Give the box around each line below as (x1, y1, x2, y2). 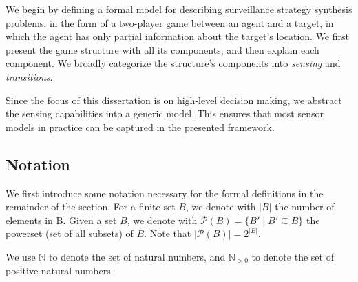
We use (6, 249, 36, 263)
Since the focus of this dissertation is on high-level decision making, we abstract (6, 92, 342, 107)
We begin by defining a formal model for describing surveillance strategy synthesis (6, 2, 352, 16)
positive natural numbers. (6, 263, 114, 277)
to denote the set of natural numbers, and (49, 249, 226, 263)
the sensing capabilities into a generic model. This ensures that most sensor (6, 106, 324, 121)
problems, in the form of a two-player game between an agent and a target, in (6, 15, 334, 30)
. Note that (144, 226, 191, 241)
